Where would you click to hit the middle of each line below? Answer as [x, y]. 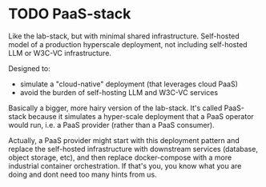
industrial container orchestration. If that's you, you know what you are [125, 165]
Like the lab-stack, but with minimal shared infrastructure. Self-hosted [124, 36]
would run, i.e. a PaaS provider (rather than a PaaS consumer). [111, 125]
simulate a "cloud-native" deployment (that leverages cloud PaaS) [129, 84]
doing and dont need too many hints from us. [83, 174]
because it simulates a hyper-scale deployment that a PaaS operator [141, 116]
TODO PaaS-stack [70, 14]
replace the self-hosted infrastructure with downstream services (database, [133, 149]
